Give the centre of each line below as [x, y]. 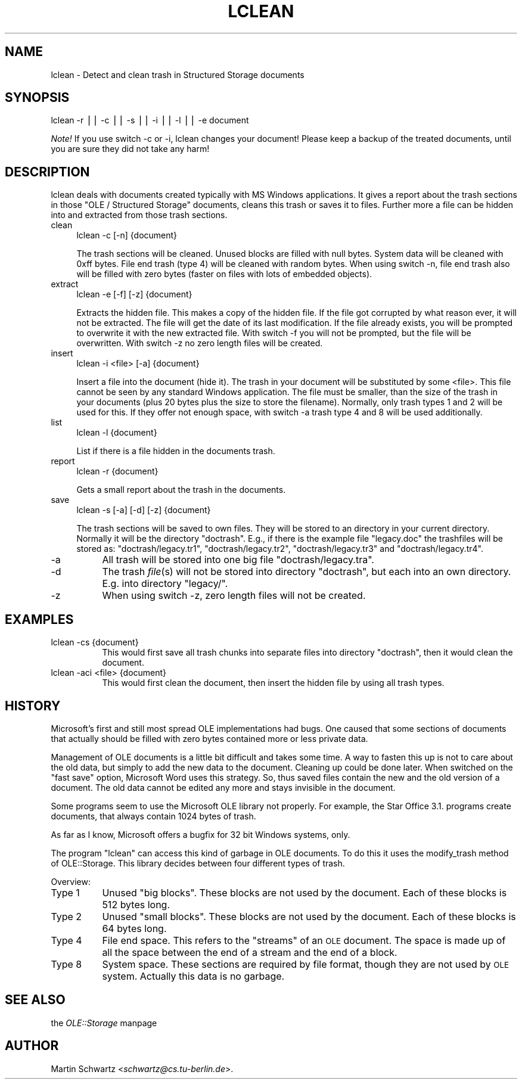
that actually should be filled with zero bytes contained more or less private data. [209, 738]
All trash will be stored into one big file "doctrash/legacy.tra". [238, 560]
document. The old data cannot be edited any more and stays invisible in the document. [223, 787]
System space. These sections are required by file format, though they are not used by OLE [306, 964]
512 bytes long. [136, 904]
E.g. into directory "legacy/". [165, 584]
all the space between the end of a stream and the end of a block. [250, 952]
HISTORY [33, 706]
